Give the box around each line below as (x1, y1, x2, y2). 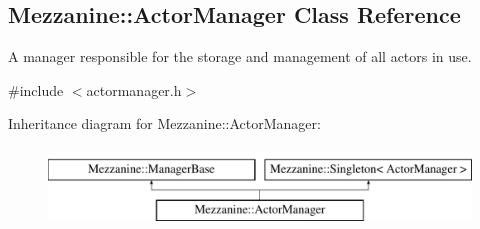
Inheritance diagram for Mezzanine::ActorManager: (8, 113, 321, 134)
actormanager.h (86, 79, 182, 100)
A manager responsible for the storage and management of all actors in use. (8, 46, 472, 67)
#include (8, 79, 64, 100)
